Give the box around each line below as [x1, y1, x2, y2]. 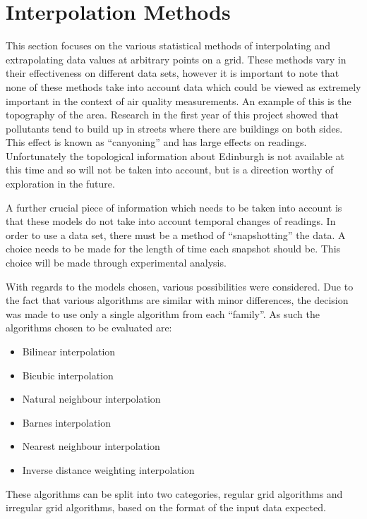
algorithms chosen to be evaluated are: [6, 320, 172, 335]
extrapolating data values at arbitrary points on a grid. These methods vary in [6, 51, 347, 66]
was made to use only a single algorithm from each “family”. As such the [6, 306, 320, 321]
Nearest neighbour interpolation [22, 439, 160, 453]
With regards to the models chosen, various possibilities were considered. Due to [6, 279, 354, 293]
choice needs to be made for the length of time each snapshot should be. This [6, 241, 341, 256]
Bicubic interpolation [22, 367, 114, 382]
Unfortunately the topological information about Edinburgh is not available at [6, 148, 344, 163]
